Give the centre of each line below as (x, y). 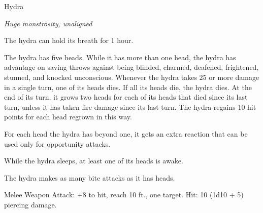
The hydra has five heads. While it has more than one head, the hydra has (120, 57)
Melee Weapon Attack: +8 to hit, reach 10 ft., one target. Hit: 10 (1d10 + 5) (124, 195)
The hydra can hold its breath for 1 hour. (69, 40)
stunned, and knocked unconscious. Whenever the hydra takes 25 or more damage (132, 77)
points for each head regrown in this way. (68, 117)
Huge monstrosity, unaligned (48, 23)
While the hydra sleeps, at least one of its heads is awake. (94, 161)
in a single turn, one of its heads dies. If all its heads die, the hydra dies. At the (128, 87)
